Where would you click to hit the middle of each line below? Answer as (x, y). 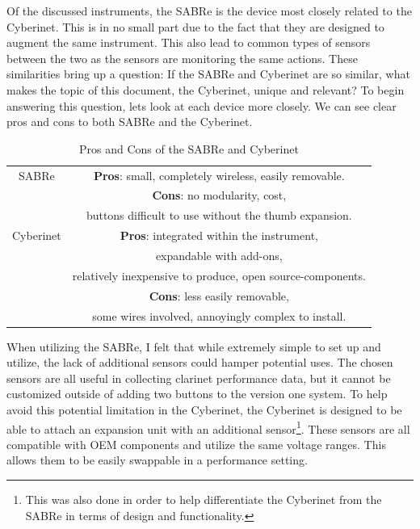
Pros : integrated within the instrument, (219, 235)
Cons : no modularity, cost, (219, 195)
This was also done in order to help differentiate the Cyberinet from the (204, 499)
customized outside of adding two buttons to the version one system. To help (197, 394)
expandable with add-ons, (219, 255)
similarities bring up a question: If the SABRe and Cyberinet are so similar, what (208, 74)
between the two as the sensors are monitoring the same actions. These (182, 58)
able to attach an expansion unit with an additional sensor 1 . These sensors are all (208, 427)
